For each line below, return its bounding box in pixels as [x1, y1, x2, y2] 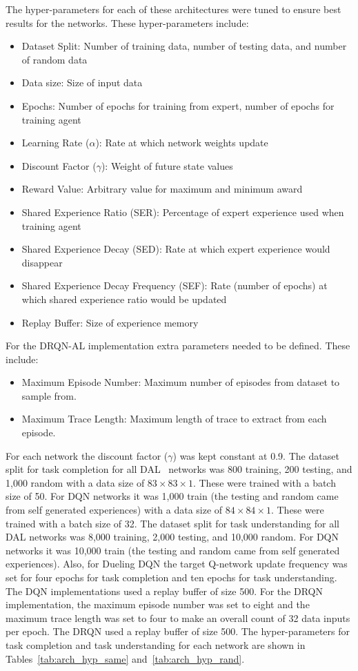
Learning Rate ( [21, 135, 90, 150]
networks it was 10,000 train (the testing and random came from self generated [6, 543, 340, 557]
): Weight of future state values [101, 158, 233, 173]
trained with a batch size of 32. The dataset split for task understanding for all [6, 516, 339, 530]
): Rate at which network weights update [95, 135, 268, 150]
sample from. [21, 388, 77, 402]
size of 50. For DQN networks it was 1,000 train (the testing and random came [6, 489, 339, 503]
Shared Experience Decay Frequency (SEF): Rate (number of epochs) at [21, 278, 328, 293]
